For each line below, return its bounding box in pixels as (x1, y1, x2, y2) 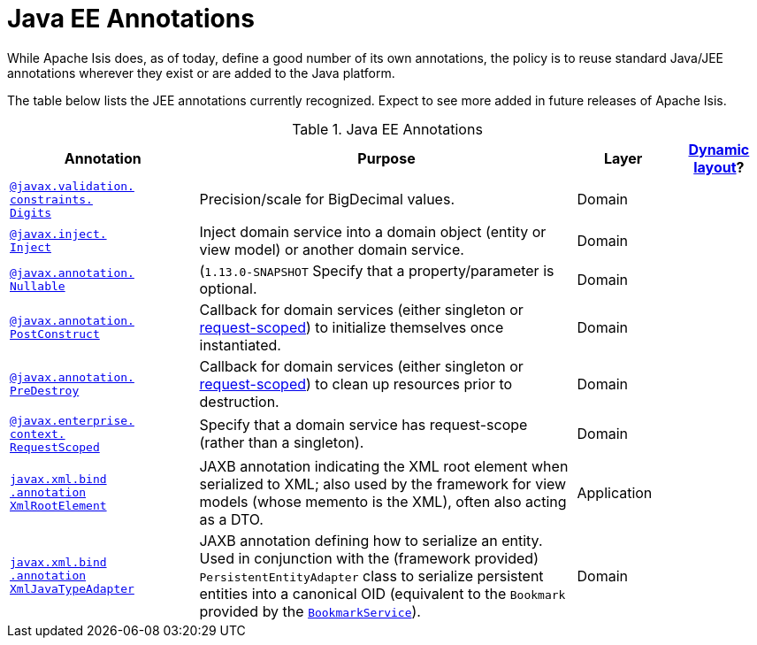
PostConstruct (10, 326, 100, 341)
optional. (199, 279, 257, 297)
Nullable (10, 279, 65, 293)
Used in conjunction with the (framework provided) (199, 549, 539, 567)
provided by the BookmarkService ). (199, 602, 421, 620)
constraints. (10, 192, 93, 206)
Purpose (357, 149, 416, 167)
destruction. (199, 392, 279, 411)
